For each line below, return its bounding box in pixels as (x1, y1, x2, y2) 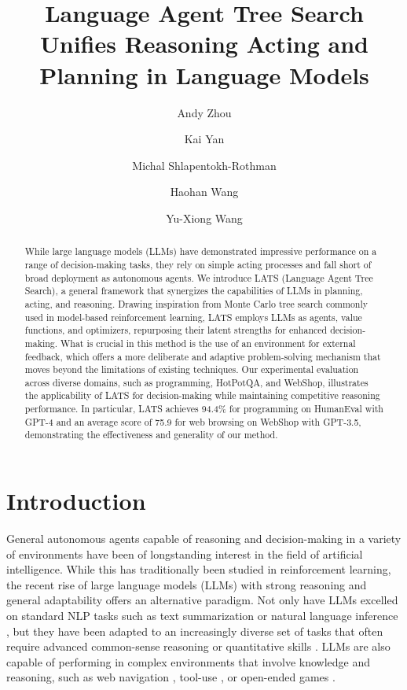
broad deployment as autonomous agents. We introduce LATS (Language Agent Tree (24, 271, 373, 284)
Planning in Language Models (39, 58, 369, 90)
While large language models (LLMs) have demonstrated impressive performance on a (24, 245, 377, 258)
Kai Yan (184, 131, 225, 147)
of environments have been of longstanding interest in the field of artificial (6, 545, 363, 562)
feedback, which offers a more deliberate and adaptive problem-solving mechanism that (24, 349, 381, 363)
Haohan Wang (170, 183, 239, 200)
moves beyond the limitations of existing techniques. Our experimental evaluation (24, 363, 359, 376)
